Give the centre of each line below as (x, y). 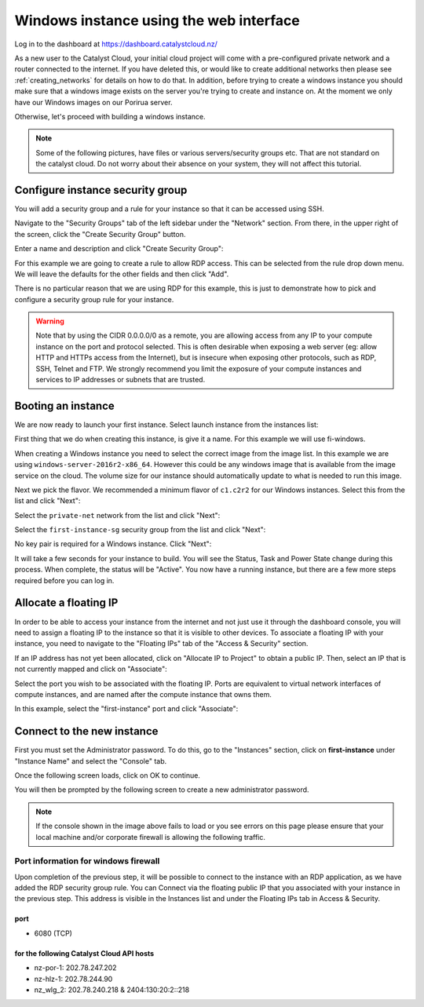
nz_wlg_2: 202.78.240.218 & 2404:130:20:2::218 (112, 990)
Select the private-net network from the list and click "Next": (117, 515)
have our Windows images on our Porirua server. (93, 102)
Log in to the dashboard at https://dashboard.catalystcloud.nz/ (116, 44)
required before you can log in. (64, 580)
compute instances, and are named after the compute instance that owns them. (143, 694)
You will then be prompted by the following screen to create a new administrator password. (162, 790)
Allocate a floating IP (66, 603)
